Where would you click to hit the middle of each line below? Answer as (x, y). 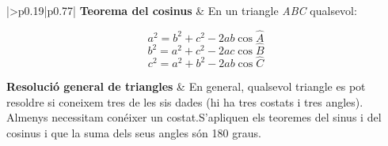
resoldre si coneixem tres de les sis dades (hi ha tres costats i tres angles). (185, 101)
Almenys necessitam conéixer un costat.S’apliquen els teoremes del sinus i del (194, 117)
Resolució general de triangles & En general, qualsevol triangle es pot (186, 86)
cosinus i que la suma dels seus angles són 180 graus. (134, 133)
